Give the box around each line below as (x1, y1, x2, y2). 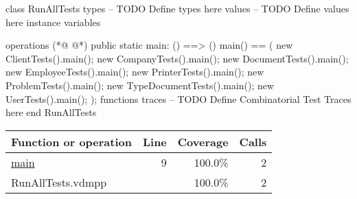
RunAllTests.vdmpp (11, 174, 107, 190)
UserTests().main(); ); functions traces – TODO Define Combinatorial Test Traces (5, 91, 352, 106)
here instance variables (5, 14, 101, 29)
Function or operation (11, 133, 132, 150)
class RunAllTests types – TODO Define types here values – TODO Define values (5, 1, 349, 15)
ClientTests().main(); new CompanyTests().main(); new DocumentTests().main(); (5, 51, 349, 65)
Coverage (177, 133, 229, 150)
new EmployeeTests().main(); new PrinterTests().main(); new (5, 65, 264, 79)
